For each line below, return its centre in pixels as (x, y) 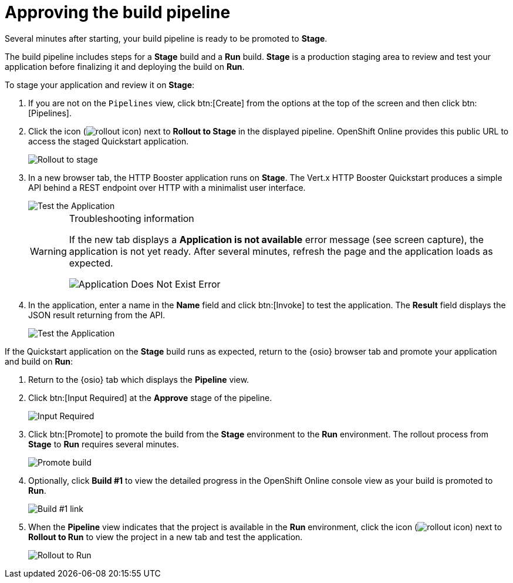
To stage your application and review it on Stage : (100, 85)
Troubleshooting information (131, 218)
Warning (48, 251)
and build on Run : (39, 361)
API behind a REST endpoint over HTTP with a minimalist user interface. (167, 187)
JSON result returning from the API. (97, 315)
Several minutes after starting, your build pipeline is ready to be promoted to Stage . (166, 38)
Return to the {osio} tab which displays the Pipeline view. (139, 379)
